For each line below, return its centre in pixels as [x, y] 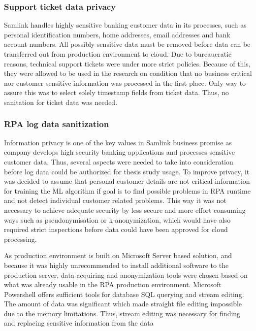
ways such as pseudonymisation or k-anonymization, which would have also [117, 219]
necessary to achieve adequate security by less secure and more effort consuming [125, 210]
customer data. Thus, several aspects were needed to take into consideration [119, 161]
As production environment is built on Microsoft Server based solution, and [118, 255]
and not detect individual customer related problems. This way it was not [115, 200]
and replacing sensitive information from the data [79, 323]
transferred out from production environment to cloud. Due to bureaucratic [118, 54]
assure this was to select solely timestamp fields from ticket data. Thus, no [116, 92]
